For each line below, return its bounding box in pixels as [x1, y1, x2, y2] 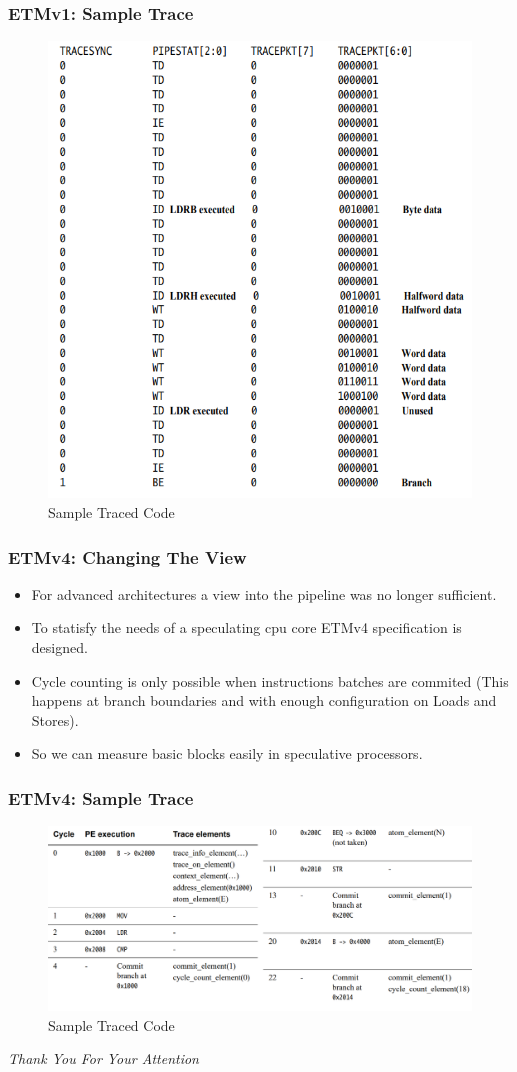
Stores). [31, 709, 79, 730]
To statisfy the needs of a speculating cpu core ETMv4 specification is [31, 617, 462, 638]
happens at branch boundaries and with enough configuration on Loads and [31, 690, 497, 711]
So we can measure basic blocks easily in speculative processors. [31, 743, 423, 764]
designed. [31, 637, 88, 657]
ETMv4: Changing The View [8, 544, 247, 569]
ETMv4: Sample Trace [8, 785, 194, 810]
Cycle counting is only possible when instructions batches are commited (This [31, 670, 509, 691]
